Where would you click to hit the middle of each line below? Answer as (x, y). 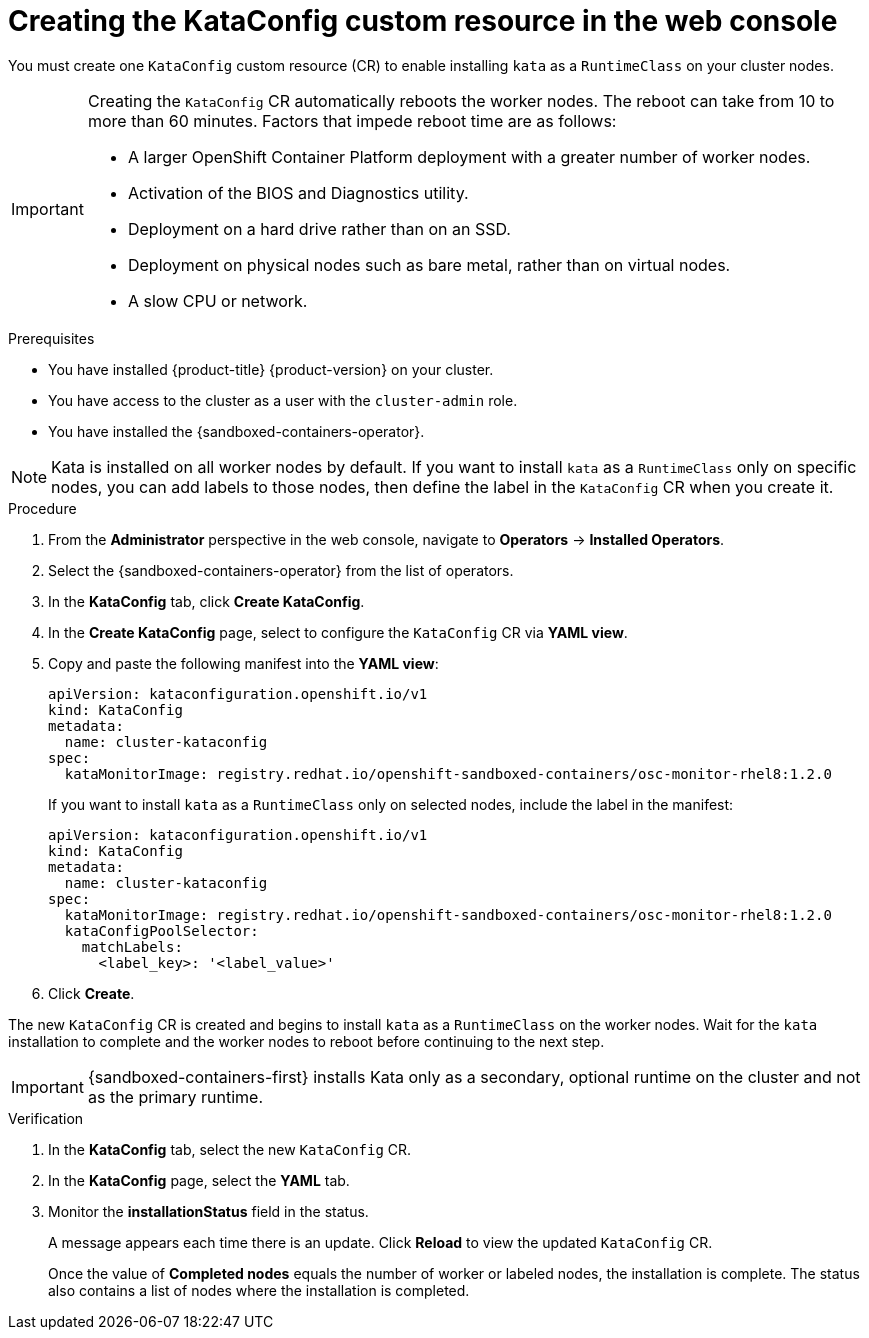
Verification (46, 1118)
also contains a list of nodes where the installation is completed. (259, 1290)
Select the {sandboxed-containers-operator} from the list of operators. (281, 570)
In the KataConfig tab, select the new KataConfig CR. (230, 1149)
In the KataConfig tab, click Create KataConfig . (206, 601)
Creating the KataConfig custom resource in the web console (423, 21)
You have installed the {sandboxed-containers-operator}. (236, 431)
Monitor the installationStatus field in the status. (208, 1211)
